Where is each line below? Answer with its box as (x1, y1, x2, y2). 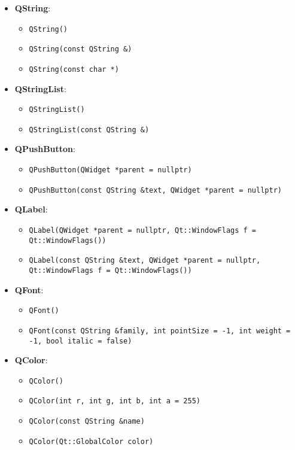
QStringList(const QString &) (29, 125, 150, 134)
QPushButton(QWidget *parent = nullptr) (29, 166, 192, 175)
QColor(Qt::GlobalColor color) (29, 437, 154, 446)
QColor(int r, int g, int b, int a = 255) (29, 397, 200, 406)
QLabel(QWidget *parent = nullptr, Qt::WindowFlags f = (29, 226, 257, 235)
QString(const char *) (29, 65, 119, 74)
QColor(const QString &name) (29, 417, 145, 426)
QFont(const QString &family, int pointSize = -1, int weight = (29, 326, 291, 335)
